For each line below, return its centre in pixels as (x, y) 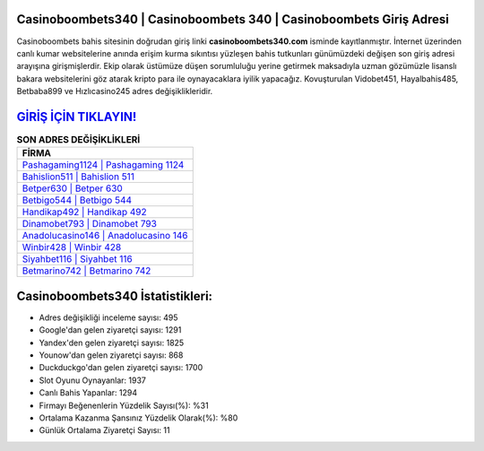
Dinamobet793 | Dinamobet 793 (89, 224)
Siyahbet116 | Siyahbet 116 (78, 259)
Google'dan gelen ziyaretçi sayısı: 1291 (110, 330)
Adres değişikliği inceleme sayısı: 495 (108, 317)
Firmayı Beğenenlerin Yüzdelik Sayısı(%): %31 (124, 405)
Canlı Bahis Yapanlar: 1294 (88, 393)
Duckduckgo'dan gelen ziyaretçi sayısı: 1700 (121, 368)
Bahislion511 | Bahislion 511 (78, 177)
